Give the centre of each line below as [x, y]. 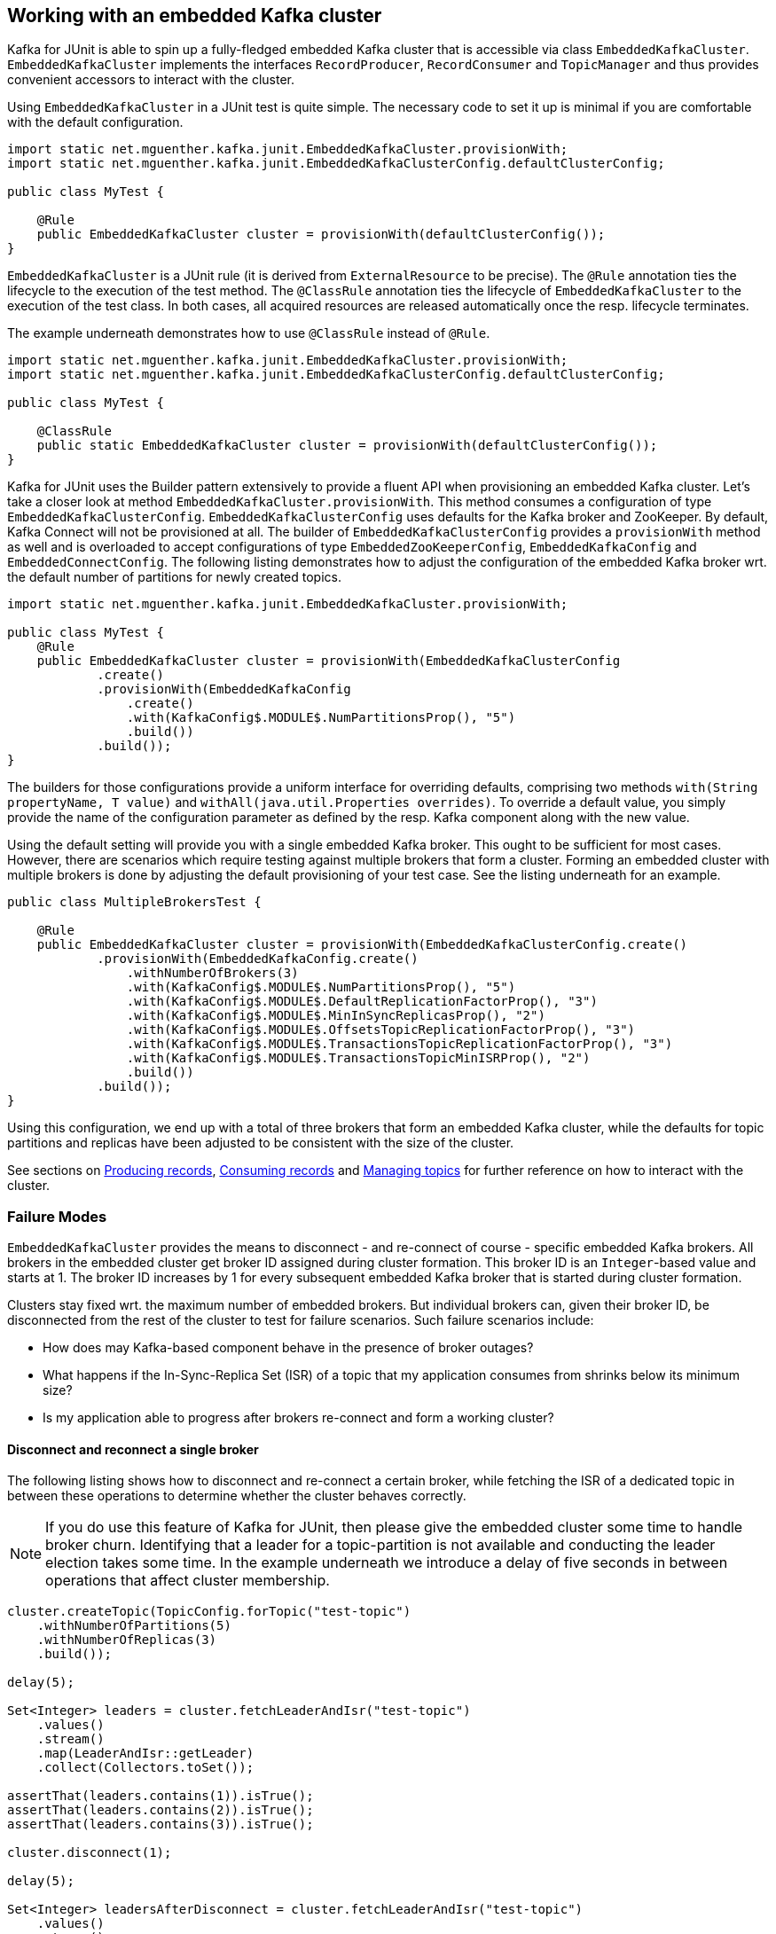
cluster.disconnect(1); [90, 1853]
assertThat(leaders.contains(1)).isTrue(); [161, 1796]
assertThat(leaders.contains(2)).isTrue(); [161, 1810]
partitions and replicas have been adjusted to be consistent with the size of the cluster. [261, 1143]
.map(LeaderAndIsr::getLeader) [145, 1754]
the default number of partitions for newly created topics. [174, 577]
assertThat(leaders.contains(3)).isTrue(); [161, 1824]
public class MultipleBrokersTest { [134, 902]
